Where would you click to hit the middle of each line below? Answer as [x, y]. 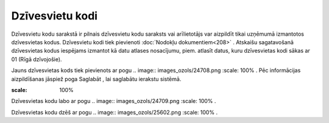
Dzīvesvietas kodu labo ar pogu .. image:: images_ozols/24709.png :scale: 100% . [114, 101]
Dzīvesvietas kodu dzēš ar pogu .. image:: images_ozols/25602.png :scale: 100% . [115, 112]
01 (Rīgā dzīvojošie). [37, 59]
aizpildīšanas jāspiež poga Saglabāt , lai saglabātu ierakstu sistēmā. [96, 79]
